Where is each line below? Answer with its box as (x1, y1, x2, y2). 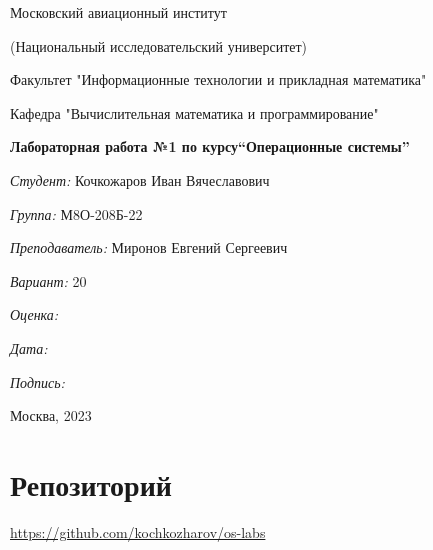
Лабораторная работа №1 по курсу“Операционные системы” (10, 136, 410, 157)
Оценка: (10, 304, 59, 325)
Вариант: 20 (10, 270, 87, 291)
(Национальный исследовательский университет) (10, 35, 308, 56)
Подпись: (10, 371, 65, 392)
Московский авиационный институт (10, 2, 227, 22)
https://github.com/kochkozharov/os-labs (10, 521, 266, 542)
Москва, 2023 (10, 405, 92, 426)
